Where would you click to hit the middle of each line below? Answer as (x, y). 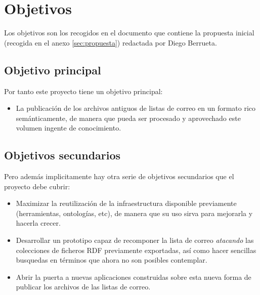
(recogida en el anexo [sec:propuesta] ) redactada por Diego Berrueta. (111, 42)
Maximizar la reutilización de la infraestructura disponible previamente (126, 203)
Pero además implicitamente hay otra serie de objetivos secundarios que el (119, 176)
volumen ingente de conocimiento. (69, 128)
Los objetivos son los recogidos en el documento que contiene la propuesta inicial (129, 33)
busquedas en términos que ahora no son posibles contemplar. (112, 260)
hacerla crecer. (38, 223)
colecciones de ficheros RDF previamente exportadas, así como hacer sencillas (136, 250)
